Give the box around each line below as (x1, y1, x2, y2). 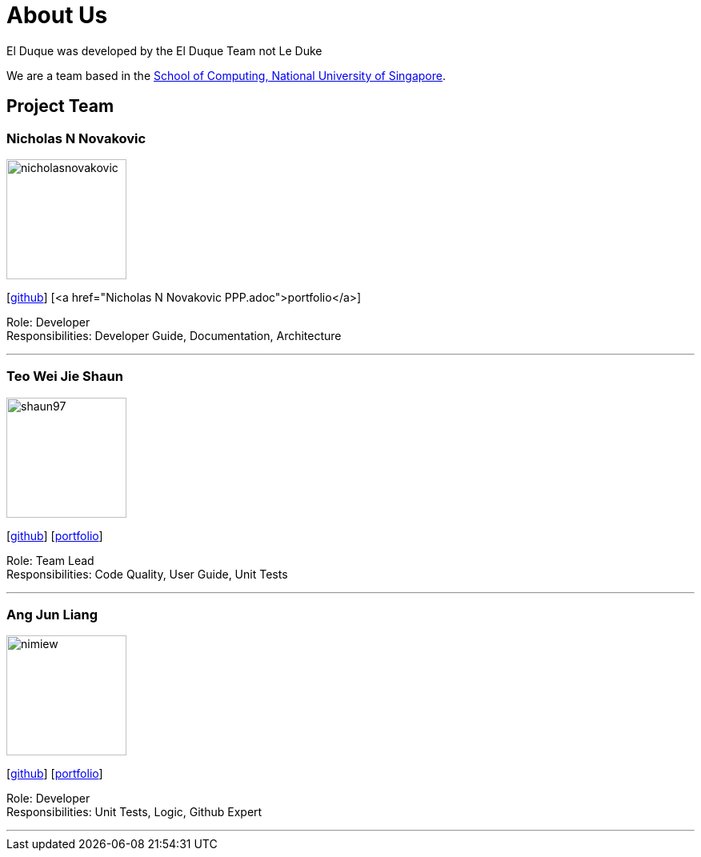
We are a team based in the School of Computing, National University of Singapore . (6, 68, 447, 82)
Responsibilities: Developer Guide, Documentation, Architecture (6, 328, 342, 342)
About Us (6, 2, 108, 29)
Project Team (6, 96, 114, 117)
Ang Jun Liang (6, 607, 98, 623)
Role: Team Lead (6, 553, 94, 567)
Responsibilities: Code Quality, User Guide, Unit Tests (6, 567, 288, 581)
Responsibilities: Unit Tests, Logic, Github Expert (6, 805, 262, 819)
